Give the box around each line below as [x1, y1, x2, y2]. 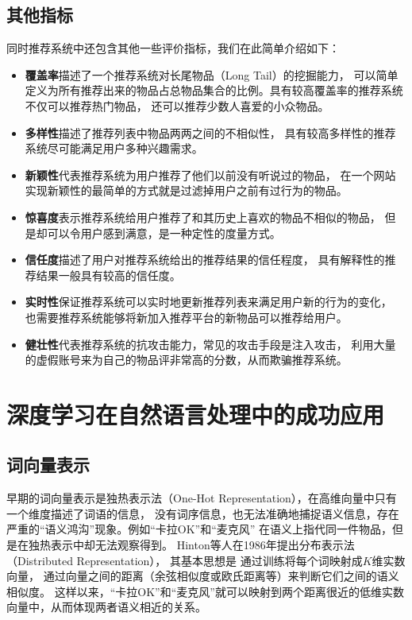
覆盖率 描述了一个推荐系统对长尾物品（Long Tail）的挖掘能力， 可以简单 [25, 66, 399, 83]
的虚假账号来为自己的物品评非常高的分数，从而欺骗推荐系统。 [25, 351, 348, 368]
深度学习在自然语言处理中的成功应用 [6, 397, 385, 430]
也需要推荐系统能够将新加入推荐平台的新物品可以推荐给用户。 [25, 308, 348, 325]
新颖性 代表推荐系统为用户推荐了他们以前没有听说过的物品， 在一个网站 [25, 166, 396, 183]
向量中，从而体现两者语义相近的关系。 [6, 599, 206, 615]
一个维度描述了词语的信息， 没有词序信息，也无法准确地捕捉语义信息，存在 [6, 505, 399, 521]
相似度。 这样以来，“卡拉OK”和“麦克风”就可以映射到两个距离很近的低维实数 [6, 583, 404, 599]
